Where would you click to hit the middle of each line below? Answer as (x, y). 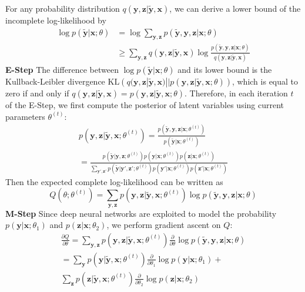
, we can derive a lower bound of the (235, 8)
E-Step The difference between (62, 70)
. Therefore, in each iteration (236, 93)
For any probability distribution (63, 8)
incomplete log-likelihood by (56, 20)
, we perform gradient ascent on (164, 225)
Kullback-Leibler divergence (55, 81)
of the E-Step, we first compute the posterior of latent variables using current (145, 105)
